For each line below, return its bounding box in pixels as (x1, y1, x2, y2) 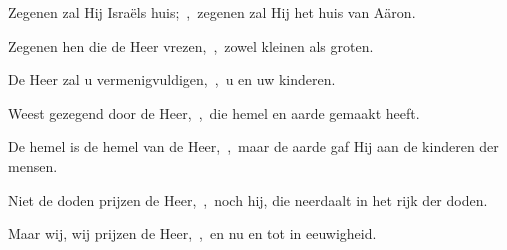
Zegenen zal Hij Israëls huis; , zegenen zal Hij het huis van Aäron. (8, 2, 416, 22)
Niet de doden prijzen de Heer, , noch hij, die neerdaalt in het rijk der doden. (8, 189, 488, 210)
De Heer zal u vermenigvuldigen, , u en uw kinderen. (8, 69, 336, 90)
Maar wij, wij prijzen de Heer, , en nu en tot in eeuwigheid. (8, 223, 377, 244)
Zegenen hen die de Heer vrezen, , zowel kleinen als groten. (8, 35, 374, 56)
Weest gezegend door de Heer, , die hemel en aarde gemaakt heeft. (8, 102, 420, 123)
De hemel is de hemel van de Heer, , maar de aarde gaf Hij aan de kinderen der (8, 136, 499, 157)
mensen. (8, 155, 58, 176)
